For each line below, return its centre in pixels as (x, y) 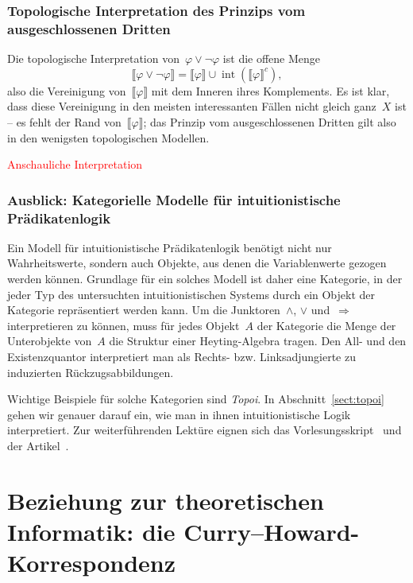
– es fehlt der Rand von (64, 121)
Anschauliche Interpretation (75, 164)
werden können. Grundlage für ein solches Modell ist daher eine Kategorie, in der (205, 279)
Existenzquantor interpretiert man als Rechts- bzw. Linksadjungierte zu (181, 356)
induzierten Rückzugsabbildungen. (91, 372)
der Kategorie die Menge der (326, 325)
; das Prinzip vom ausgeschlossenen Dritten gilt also (270, 121)
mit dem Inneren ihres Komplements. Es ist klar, (270, 90)
